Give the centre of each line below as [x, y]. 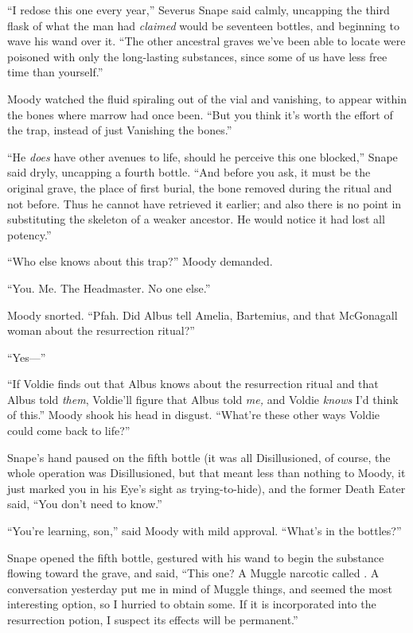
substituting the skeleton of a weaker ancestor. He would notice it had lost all [196, 219]
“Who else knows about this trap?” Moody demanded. [140, 261]
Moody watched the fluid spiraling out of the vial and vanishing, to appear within [207, 98]
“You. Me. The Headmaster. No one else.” [109, 287]
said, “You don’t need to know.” [85, 504]
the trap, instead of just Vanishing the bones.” [120, 130]
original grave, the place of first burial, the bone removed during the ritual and [200, 187]
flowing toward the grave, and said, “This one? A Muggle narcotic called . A [193, 573]
